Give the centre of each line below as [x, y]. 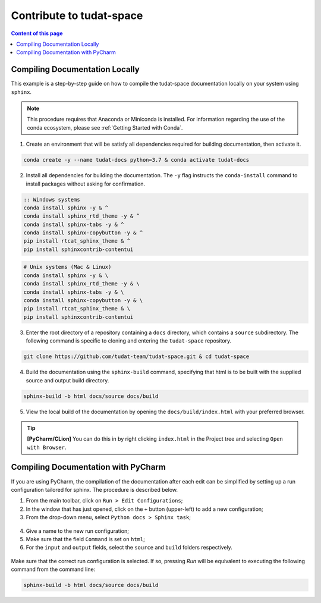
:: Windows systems [52, 200]
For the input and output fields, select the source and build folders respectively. [129, 548]
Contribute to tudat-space [77, 15]
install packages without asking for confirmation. [86, 184]
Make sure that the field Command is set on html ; [85, 539]
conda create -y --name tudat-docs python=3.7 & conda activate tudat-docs [136, 160]
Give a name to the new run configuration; [77, 531]
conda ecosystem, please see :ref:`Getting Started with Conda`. [105, 127]
